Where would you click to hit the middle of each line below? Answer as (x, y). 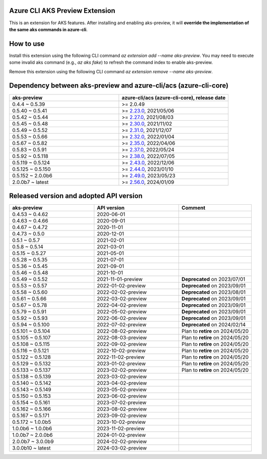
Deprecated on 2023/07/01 (213, 279)
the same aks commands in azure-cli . (48, 29)
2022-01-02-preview (121, 286)
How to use (27, 44)
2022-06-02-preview (122, 318)
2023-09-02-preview (122, 415)
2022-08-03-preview (122, 338)
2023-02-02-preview (122, 370)
